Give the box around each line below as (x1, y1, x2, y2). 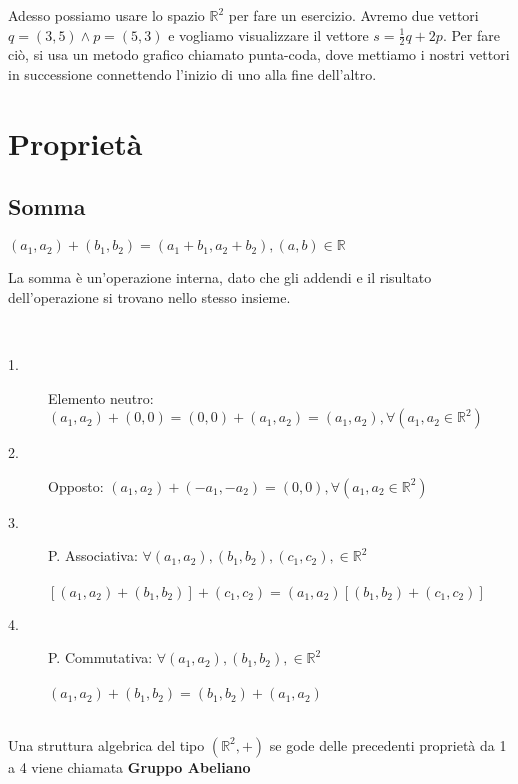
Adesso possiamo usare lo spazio (8, 5, 205, 25)
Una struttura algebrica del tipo (8, 734, 205, 755)
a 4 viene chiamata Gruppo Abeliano (8, 756, 251, 777)
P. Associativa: (48, 545, 138, 566)
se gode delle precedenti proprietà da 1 (269, 734, 507, 755)
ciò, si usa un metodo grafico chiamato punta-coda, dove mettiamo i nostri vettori (8, 44, 510, 65)
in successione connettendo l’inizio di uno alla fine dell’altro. (8, 64, 377, 85)
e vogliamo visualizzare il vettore (168, 24, 369, 45)
